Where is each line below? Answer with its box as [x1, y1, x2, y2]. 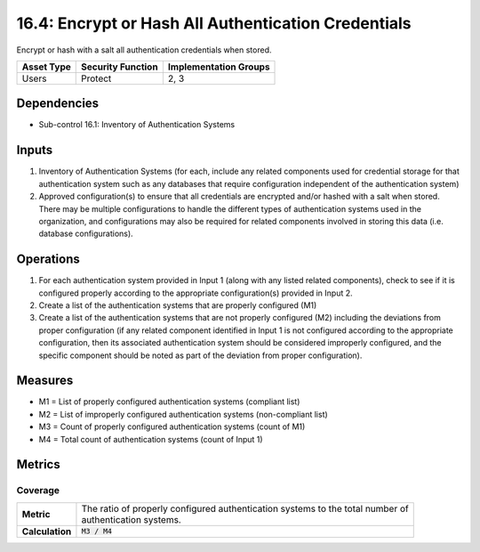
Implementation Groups [167, 61, 270, 73]
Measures [16, 373, 74, 388]
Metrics [16, 457, 61, 472]
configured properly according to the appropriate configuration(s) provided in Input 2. [38, 288, 353, 298]
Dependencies [16, 96, 100, 111]
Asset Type [21, 61, 71, 73]
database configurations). [38, 228, 133, 239]
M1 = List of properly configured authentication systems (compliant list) [38, 396, 300, 407]
